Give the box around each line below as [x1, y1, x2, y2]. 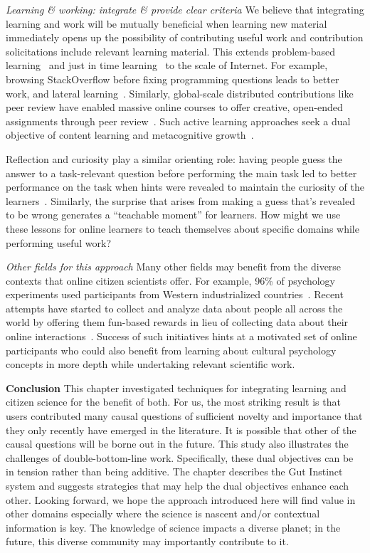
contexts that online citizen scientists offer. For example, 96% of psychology [6, 273, 336, 288]
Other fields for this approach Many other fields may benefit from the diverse [6, 259, 342, 274]
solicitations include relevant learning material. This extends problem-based [6, 43, 335, 58]
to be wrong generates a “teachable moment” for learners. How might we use [6, 207, 341, 222]
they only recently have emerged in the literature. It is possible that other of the [6, 422, 356, 437]
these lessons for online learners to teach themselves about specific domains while [6, 221, 359, 236]
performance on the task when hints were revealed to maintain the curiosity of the [6, 179, 365, 194]
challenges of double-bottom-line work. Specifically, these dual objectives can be [6, 450, 354, 465]
